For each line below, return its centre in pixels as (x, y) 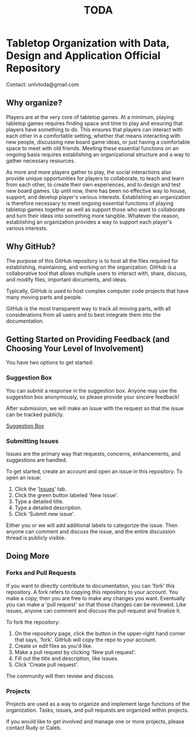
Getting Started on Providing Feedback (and (88, 339)
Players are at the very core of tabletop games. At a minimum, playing (90, 117)
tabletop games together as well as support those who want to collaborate (96, 209)
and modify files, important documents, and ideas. (67, 279)
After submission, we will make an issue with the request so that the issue (95, 408)
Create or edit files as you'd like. (53, 645)
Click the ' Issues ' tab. (41, 489)
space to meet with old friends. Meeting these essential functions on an (92, 148)
